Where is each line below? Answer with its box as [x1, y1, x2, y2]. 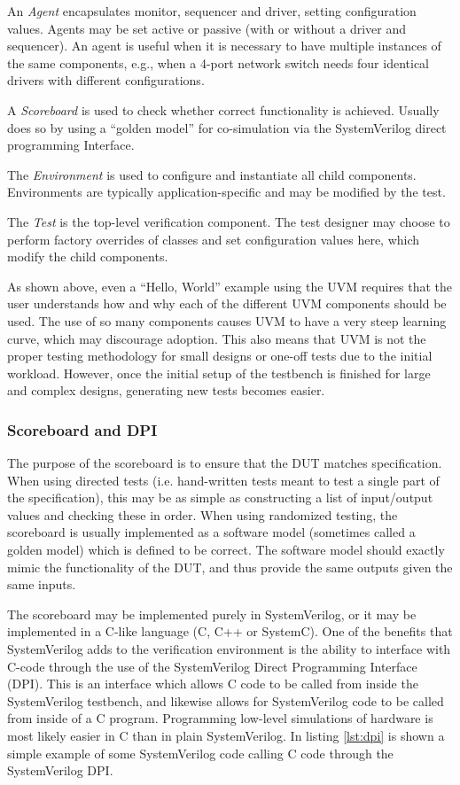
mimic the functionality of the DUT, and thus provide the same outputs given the [7, 557, 453, 576]
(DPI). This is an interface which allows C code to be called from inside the [7, 674, 418, 693]
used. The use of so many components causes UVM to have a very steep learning [7, 311, 447, 330]
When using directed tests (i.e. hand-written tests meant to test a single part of [7, 470, 440, 489]
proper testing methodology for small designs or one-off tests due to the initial [7, 346, 433, 365]
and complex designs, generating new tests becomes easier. [7, 381, 325, 400]
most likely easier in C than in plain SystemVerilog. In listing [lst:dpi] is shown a [7, 727, 445, 744]
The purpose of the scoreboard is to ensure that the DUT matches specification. [7, 454, 442, 472]
